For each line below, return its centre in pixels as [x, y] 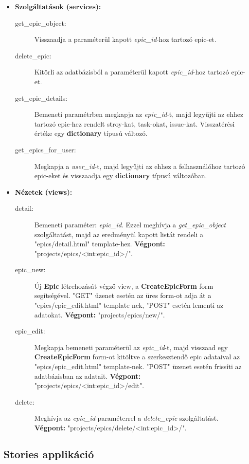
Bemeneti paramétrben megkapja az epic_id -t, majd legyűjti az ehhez [139, 114]
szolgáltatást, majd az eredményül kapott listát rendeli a [119, 234]
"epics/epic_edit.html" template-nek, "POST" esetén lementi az [129, 305]
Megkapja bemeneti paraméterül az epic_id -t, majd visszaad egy [131, 347]
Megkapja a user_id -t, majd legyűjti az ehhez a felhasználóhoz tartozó [140, 166]
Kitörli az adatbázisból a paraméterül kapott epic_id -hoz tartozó [132, 72]
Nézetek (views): [44, 192]
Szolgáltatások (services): [58, 6]
